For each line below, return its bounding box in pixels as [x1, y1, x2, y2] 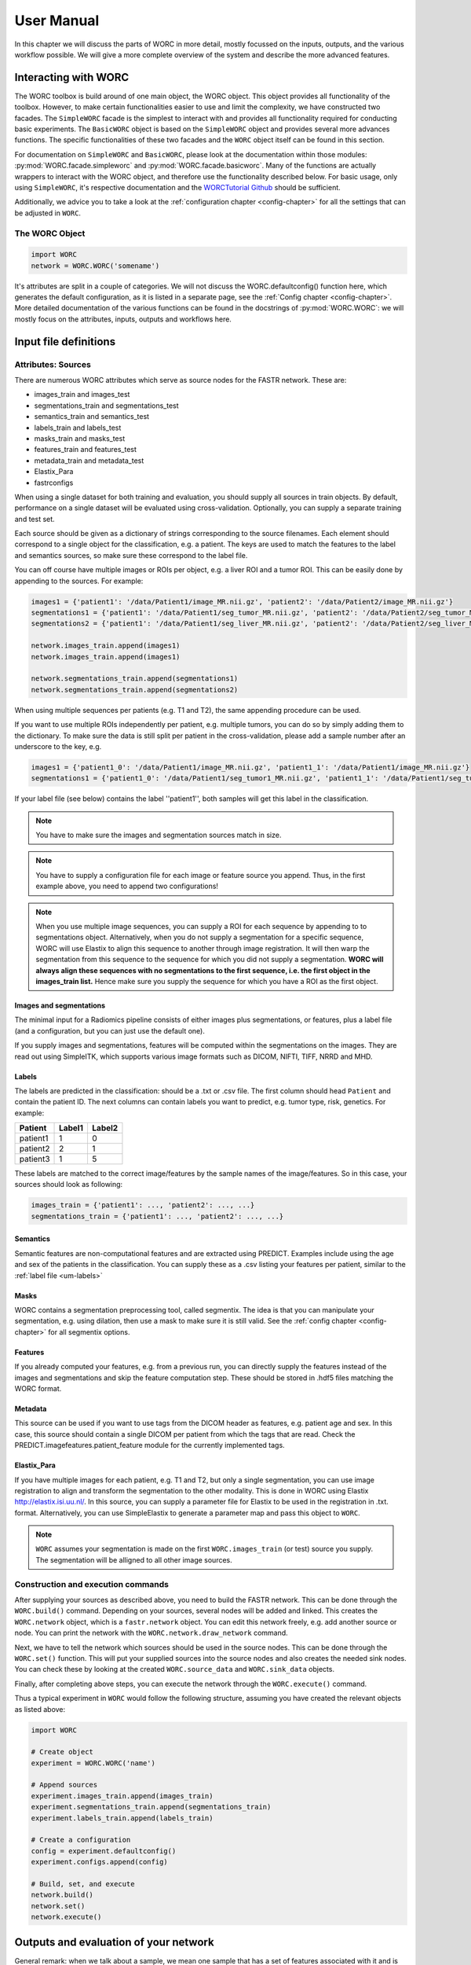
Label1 [59, 1122, 84, 1133]
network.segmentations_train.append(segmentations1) [31, 674, 239, 683]
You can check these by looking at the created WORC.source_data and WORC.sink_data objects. [14, 1665, 335, 1674]
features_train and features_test [34, 445, 137, 454]
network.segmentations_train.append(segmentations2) [31, 685, 239, 694]
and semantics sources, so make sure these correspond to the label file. [14, 550, 248, 560]
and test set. [14, 514, 55, 523]
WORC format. [14, 1383, 62, 1393]
